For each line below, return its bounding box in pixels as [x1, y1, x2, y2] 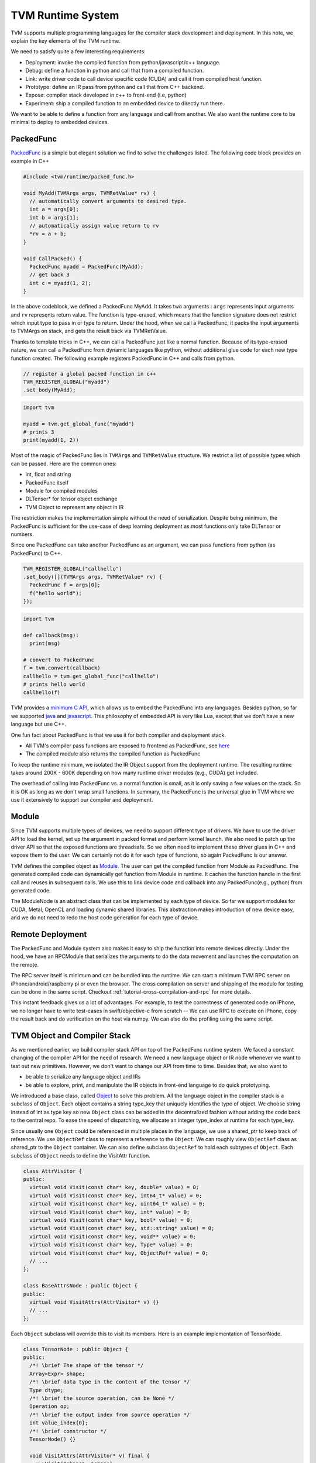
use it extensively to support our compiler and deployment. [11, 796, 153, 803]
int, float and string [25, 471, 71, 478]
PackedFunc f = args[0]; [29, 582, 101, 588]
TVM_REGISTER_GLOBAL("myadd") [23, 378, 110, 385]
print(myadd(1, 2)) [23, 437, 79, 444]
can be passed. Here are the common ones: [11, 460, 117, 467]
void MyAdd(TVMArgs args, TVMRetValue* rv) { [23, 190, 156, 196]
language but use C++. [11, 720, 67, 728]
